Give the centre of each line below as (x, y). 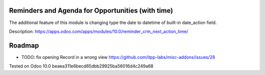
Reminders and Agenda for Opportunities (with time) (91, 11)
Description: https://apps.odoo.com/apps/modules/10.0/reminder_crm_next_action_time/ (99, 31)
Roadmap (24, 45)
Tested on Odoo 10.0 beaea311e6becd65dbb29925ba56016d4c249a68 (81, 66)
